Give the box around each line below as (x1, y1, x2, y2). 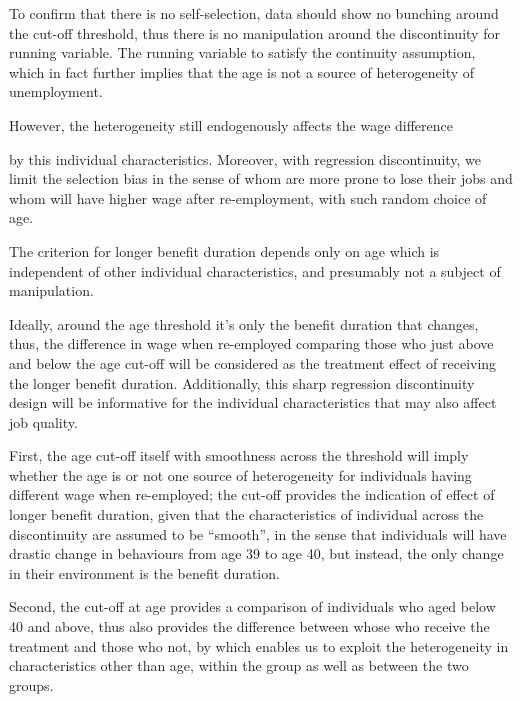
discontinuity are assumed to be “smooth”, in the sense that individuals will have (9, 523, 507, 544)
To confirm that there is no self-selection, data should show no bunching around (9, 3, 499, 23)
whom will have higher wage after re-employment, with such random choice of (9, 187, 487, 208)
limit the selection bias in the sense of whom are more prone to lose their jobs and (9, 168, 513, 189)
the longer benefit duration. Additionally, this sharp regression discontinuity (9, 372, 475, 393)
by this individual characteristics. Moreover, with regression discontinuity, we (9, 148, 482, 169)
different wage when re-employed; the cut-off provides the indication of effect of (9, 484, 495, 505)
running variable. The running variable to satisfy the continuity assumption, (9, 42, 476, 63)
